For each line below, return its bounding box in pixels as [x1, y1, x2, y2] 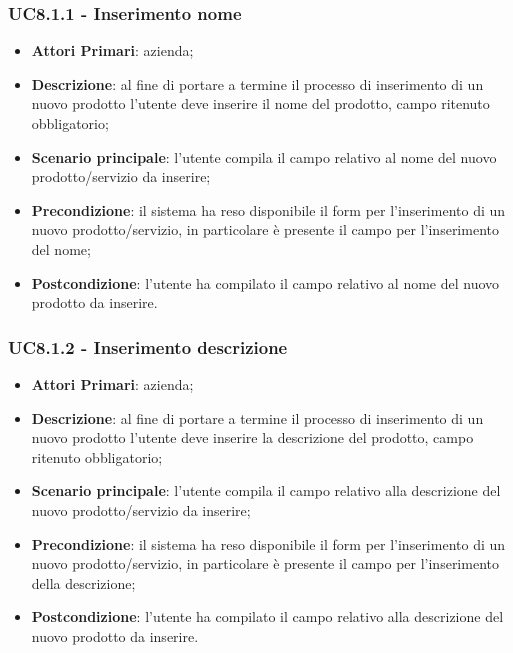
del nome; [31, 238, 91, 259]
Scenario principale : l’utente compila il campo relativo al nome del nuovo [31, 146, 497, 167]
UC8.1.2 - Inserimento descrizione [8, 334, 288, 359]
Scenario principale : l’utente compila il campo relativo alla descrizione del [31, 480, 501, 501]
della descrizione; [31, 572, 136, 593]
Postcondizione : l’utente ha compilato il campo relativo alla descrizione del [31, 606, 504, 627]
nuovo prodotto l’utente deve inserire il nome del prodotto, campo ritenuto [31, 93, 490, 114]
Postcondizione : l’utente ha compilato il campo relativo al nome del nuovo [31, 272, 500, 293]
